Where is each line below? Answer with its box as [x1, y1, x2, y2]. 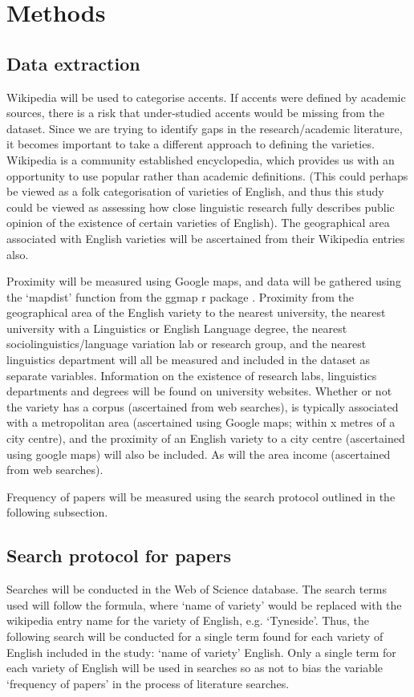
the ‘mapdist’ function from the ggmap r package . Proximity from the [6, 288, 354, 305]
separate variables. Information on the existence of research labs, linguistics [6, 367, 377, 383]
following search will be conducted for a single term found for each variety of [6, 628, 384, 644]
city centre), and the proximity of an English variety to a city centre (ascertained [6, 430, 405, 447]
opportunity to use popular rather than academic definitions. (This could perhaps [6, 167, 408, 184]
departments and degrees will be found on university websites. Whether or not [6, 383, 392, 399]
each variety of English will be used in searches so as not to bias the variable [6, 659, 384, 676]
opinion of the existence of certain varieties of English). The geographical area [6, 214, 390, 231]
